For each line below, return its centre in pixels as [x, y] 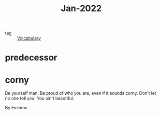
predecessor [31, 58]
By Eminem [16, 108]
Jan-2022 [81, 8]
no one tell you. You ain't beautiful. [40, 98]
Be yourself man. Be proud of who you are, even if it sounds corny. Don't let [80, 93]
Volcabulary [29, 38]
